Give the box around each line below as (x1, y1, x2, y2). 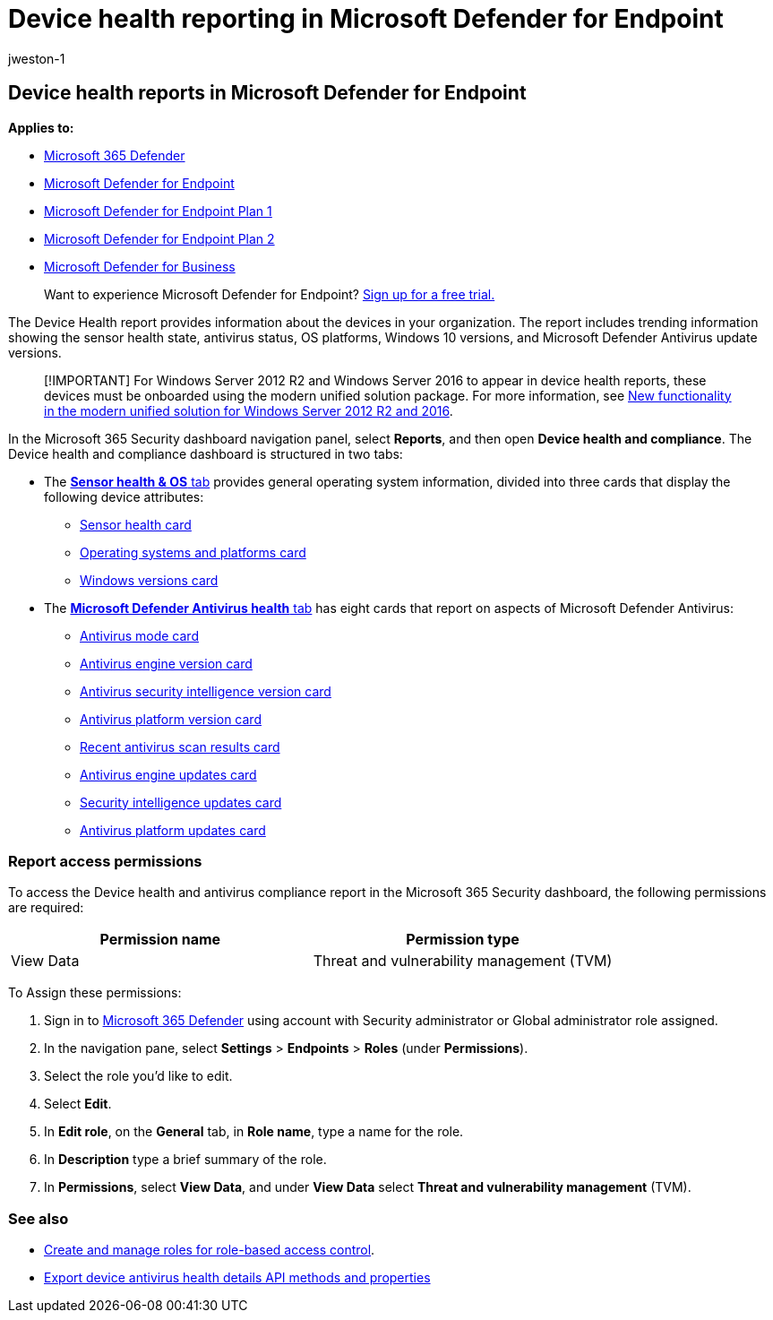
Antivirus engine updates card (80, 766, 257, 782)
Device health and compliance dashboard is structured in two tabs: (8, 445, 403, 462)
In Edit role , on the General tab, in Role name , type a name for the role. (44, 1124, 464, 1140)
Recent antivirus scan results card (80, 738, 280, 755)
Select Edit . (44, 1096, 112, 1112)
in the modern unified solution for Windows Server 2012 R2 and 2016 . (44, 402, 453, 418)
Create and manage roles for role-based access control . (44, 1242, 375, 1258)
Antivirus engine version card (80, 655, 253, 671)
